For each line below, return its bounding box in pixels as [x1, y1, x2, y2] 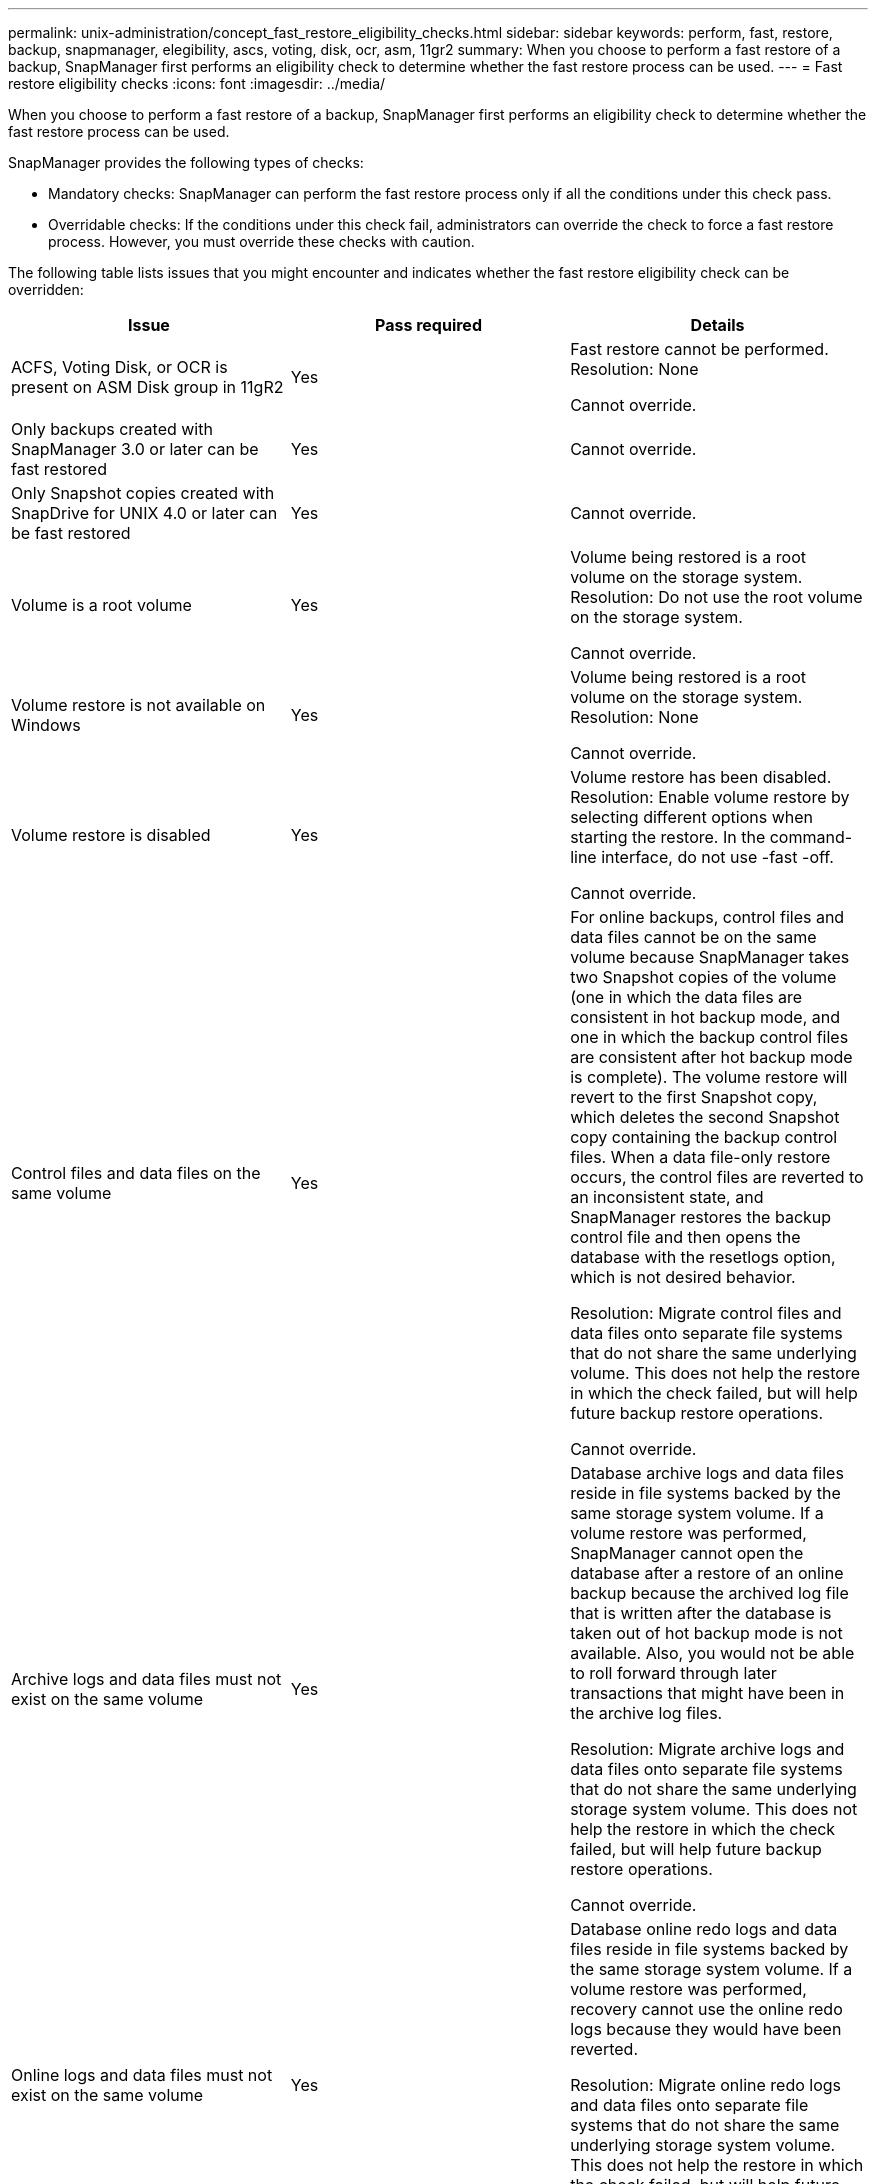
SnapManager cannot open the [570, 1543, 804, 1563]
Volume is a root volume [11, 595, 192, 615]
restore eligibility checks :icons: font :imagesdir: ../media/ [8, 75, 386, 92]
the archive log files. [570, 1703, 723, 1723]
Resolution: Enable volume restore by [570, 787, 850, 807]
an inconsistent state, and [570, 1187, 764, 1207]
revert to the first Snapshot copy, [570, 1087, 818, 1107]
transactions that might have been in [570, 1683, 845, 1703]
